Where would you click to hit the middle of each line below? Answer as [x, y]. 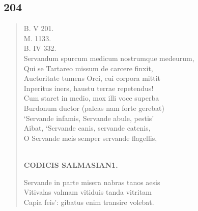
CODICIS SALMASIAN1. [71, 164]
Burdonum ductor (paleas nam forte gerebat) [94, 108]
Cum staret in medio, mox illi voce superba [91, 98]
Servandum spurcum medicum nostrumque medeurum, [109, 58]
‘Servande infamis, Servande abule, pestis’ [89, 118]
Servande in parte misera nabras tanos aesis [92, 182]
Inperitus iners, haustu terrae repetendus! [89, 88]
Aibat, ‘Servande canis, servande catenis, [87, 128]
